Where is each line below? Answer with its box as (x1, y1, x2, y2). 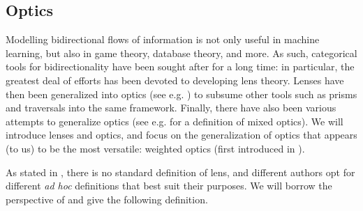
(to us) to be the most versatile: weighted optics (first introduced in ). (6, 141, 305, 155)
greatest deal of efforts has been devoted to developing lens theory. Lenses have (6, 72, 344, 87)
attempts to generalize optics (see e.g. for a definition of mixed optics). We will (6, 114, 343, 128)
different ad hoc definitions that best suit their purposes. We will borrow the (6, 178, 332, 193)
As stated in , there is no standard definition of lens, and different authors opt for (6, 164, 355, 179)
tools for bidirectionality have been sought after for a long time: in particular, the (6, 59, 355, 74)
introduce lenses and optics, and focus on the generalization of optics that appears (6, 127, 357, 142)
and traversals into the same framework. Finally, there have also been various (6, 100, 336, 115)
